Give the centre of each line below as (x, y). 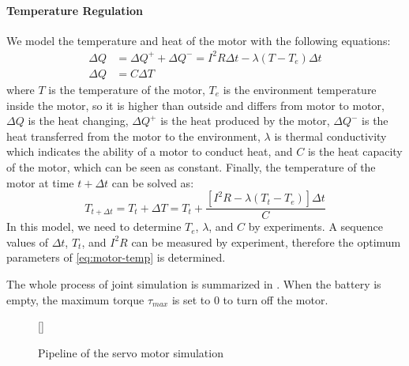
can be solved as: (153, 182)
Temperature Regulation (75, 10)
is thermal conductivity (330, 136)
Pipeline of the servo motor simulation (131, 352)
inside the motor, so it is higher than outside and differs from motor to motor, (195, 105)
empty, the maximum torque (75, 299)
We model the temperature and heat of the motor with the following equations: (199, 40)
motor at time (40, 182)
